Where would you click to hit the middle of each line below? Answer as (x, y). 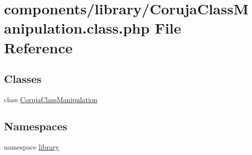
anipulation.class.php (77, 28)
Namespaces (36, 126)
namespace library (31, 146)
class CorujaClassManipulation (51, 99)
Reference (38, 47)
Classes (23, 79)
